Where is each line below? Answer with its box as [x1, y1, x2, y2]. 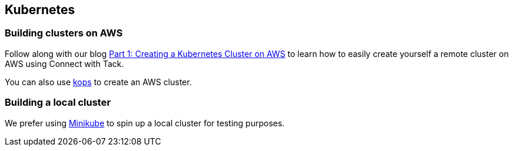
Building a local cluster [5, 96, 111, 109]
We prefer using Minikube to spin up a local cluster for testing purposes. [5, 118, 285, 128]
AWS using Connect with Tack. [5, 58, 124, 69]
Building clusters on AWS [5, 27, 123, 39]
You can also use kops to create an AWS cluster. [5, 76, 192, 87]
